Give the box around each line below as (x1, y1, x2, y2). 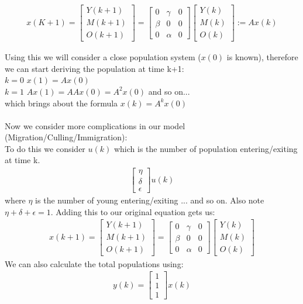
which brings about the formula (5, 96, 118, 109)
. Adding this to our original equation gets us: (50, 205, 215, 217)
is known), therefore (226, 51, 298, 63)
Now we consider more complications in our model (5, 119, 185, 132)
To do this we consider (5, 142, 85, 154)
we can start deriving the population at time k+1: (5, 62, 184, 74)
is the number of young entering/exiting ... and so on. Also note (35, 194, 264, 206)
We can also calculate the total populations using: (5, 257, 184, 270)
